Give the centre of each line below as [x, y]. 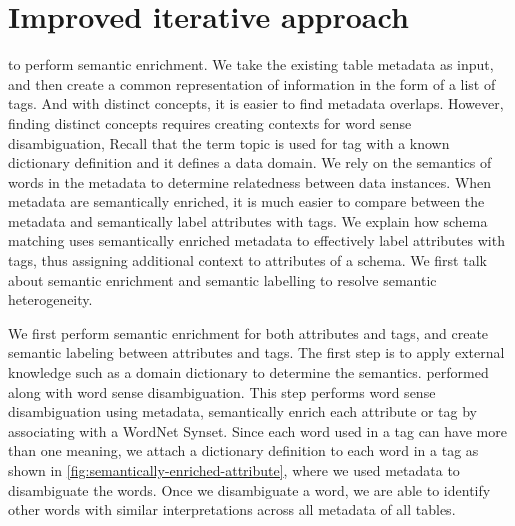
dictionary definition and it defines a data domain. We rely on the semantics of [250, 162]
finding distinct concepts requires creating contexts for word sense [210, 122]
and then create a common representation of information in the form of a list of [252, 83]
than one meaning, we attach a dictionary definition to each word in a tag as [243, 450]
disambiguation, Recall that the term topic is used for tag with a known [229, 142]
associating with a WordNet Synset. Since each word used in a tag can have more [257, 430]
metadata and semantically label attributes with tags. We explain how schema [248, 220]
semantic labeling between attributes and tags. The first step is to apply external [256, 352]
